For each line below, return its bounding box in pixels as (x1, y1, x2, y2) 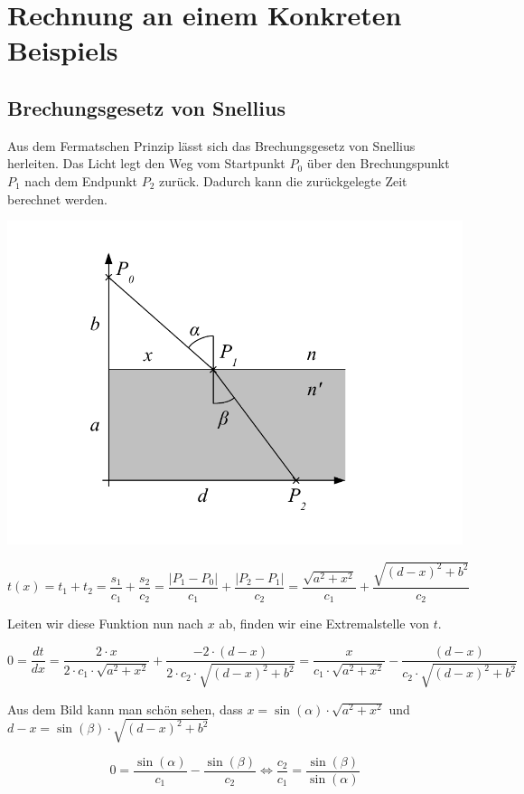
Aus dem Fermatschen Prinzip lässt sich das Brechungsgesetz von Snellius (7, 136, 416, 155)
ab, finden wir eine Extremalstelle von (219, 614, 430, 633)
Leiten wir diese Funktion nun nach (7, 614, 204, 633)
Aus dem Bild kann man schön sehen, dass (7, 699, 243, 718)
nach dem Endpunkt (24, 171, 138, 190)
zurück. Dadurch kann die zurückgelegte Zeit (159, 171, 407, 190)
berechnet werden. (7, 189, 108, 208)
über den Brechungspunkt (306, 154, 450, 173)
